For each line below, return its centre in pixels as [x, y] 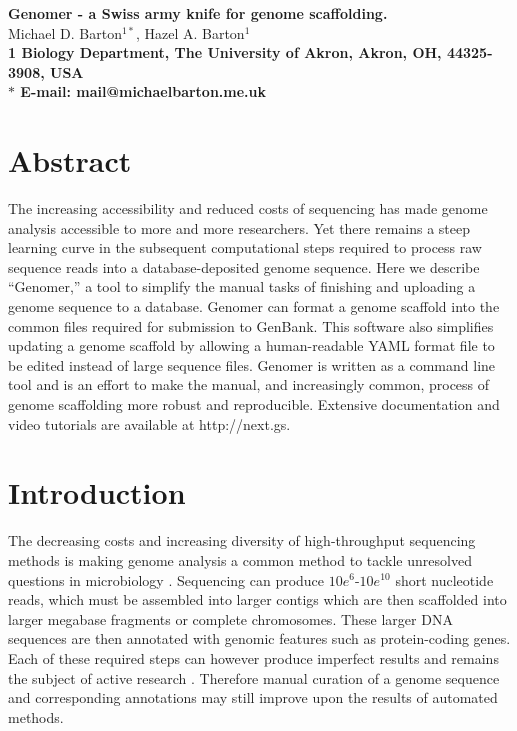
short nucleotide [444, 579]
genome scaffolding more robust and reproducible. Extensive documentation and [254, 404]
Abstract [70, 160]
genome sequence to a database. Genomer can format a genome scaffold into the [254, 306]
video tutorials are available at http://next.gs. [149, 423]
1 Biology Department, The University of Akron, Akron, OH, [225, 52]
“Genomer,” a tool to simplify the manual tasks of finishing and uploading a [242, 286]
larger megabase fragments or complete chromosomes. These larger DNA [230, 618]
